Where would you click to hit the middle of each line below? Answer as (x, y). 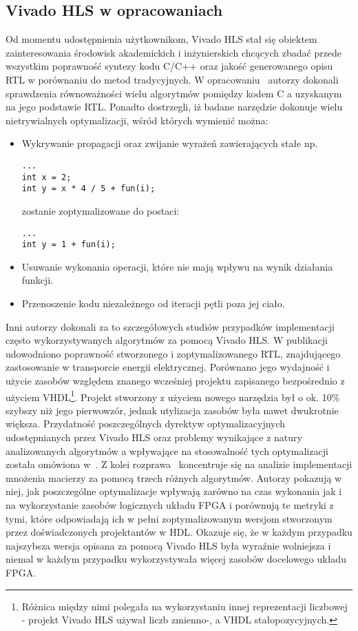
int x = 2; (46, 177)
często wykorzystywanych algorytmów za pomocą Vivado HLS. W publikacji (167, 340)
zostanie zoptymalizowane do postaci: (101, 210)
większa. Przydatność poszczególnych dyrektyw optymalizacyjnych (146, 424)
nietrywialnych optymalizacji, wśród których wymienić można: (137, 120)
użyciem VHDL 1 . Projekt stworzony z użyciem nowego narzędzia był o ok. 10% (173, 396)
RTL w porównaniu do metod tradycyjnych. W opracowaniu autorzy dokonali (172, 79)
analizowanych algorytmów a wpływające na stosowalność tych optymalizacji (167, 450)
